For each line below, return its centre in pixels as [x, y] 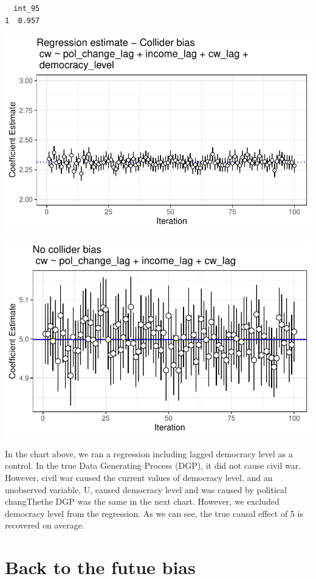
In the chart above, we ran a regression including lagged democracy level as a [149, 453]
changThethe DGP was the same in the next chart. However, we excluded [142, 501]
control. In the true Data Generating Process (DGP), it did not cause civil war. [153, 465]
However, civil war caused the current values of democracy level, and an [139, 477]
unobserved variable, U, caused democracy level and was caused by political [146, 489]
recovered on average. [45, 525]
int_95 [27, 9]
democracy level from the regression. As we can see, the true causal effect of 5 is [154, 513]
